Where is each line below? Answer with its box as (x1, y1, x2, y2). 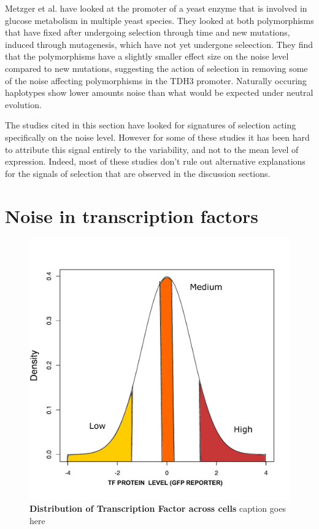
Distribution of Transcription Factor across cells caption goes (29, 502, 286, 515)
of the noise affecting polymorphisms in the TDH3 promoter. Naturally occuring (5, 74, 307, 87)
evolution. (5, 98, 42, 111)
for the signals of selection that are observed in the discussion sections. (5, 167, 271, 179)
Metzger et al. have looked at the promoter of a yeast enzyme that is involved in (5, 2, 307, 14)
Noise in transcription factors (5, 203, 258, 228)
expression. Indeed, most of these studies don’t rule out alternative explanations (5, 155, 306, 168)
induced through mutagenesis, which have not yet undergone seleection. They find (5, 37, 313, 50)
